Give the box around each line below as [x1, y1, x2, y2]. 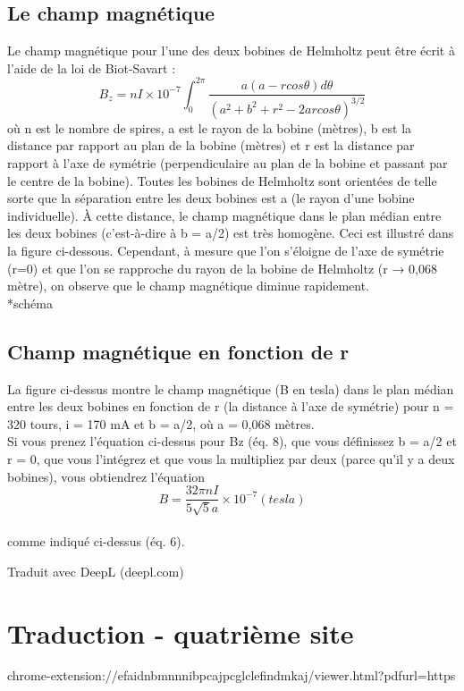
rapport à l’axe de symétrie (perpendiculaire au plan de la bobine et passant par [7, 154, 448, 173]
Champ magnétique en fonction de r [7, 337, 350, 365]
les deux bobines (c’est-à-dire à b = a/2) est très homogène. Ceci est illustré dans [7, 223, 454, 242]
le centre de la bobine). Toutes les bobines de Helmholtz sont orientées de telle [7, 171, 437, 190]
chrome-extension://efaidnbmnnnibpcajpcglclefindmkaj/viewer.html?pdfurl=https [7, 666, 456, 685]
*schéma [7, 293, 54, 312]
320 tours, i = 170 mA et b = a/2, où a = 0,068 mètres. [7, 414, 315, 433]
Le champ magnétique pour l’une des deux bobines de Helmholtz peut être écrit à [7, 41, 455, 60]
